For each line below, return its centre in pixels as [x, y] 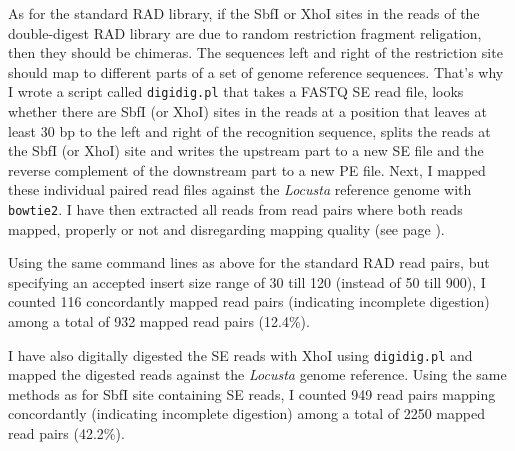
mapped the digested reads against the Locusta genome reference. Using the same [257, 374]
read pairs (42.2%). [66, 433]
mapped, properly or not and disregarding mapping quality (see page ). [226, 228]
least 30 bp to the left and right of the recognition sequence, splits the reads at [249, 130]
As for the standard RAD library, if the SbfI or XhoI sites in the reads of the [244, 13]
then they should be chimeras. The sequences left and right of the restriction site [255, 52]
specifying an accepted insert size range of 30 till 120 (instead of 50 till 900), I [247, 281]
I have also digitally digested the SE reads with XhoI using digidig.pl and [240, 354]
